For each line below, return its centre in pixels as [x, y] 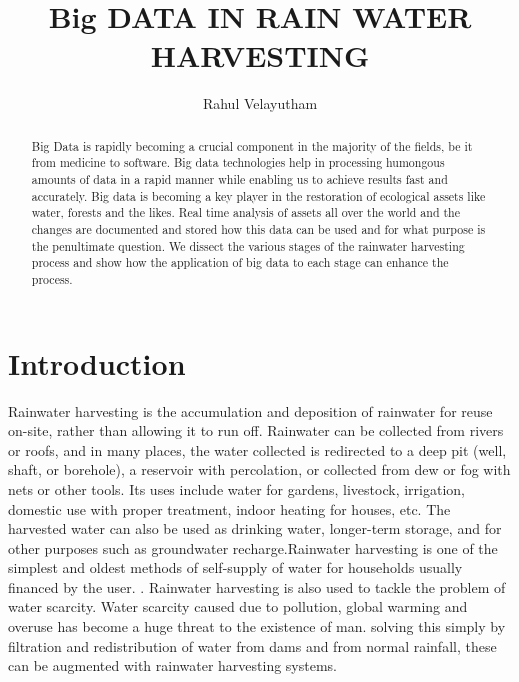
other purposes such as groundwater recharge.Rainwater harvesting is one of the [253, 547]
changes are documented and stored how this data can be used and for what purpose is [258, 228]
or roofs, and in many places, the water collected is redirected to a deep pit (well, [257, 449]
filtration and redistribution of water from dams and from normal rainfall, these [252, 645]
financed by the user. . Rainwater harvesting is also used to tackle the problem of [257, 586]
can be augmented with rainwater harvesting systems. [173, 665]
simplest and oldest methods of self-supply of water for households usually [235, 567]
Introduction [97, 362]
